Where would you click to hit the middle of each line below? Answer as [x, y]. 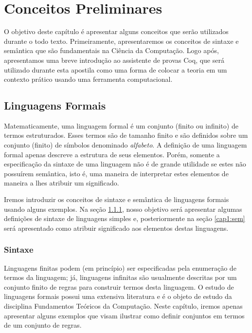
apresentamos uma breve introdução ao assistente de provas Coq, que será [114, 60]
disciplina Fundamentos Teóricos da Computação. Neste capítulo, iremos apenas [123, 306]
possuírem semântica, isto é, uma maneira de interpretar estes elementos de [116, 173]
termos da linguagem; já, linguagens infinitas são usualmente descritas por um [120, 277]
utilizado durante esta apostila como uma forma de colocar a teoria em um [116, 69]
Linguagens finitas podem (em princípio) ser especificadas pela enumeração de [120, 268]
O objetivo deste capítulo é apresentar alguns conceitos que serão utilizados [116, 31]
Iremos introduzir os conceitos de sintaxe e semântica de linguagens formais [117, 199]
